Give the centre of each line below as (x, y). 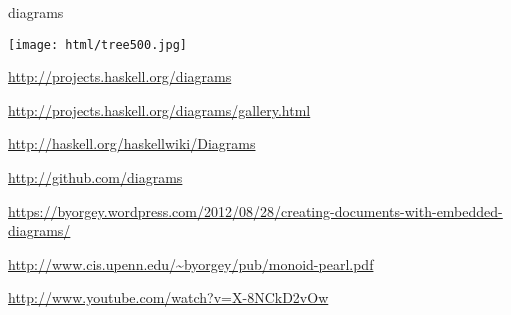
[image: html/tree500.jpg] (97, 44)
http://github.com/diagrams (95, 177)
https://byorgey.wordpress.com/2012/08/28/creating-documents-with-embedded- (255, 210)
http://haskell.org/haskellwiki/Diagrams (132, 143)
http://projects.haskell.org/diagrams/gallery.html (159, 109)
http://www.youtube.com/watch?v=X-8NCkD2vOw (168, 297)
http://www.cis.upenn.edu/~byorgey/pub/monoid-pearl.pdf (191, 263)
